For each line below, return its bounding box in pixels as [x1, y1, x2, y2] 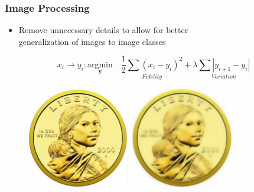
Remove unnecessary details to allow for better [18, 24, 188, 36]
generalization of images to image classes [18, 35, 166, 47]
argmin [87, 60, 113, 69]
